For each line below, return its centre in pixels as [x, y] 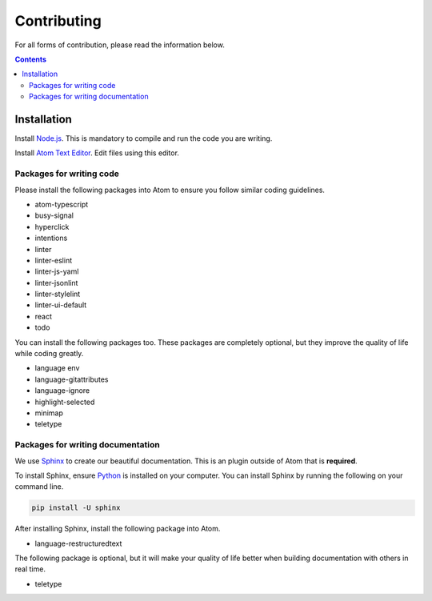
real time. [30, 569]
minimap [49, 413]
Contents [31, 59]
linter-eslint [53, 260]
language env [57, 368]
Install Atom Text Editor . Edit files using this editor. [97, 153]
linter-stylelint [58, 294]
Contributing [58, 21]
